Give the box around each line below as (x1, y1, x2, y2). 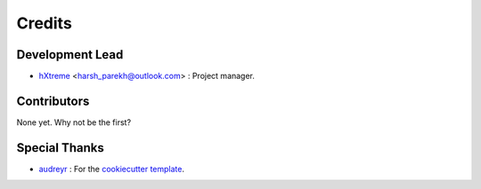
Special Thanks (16, 140, 104, 155)
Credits (16, 13, 73, 33)
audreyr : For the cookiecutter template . (38, 163, 185, 174)
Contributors (16, 93, 90, 108)
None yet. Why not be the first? (16, 116, 132, 128)
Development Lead (16, 47, 124, 62)
